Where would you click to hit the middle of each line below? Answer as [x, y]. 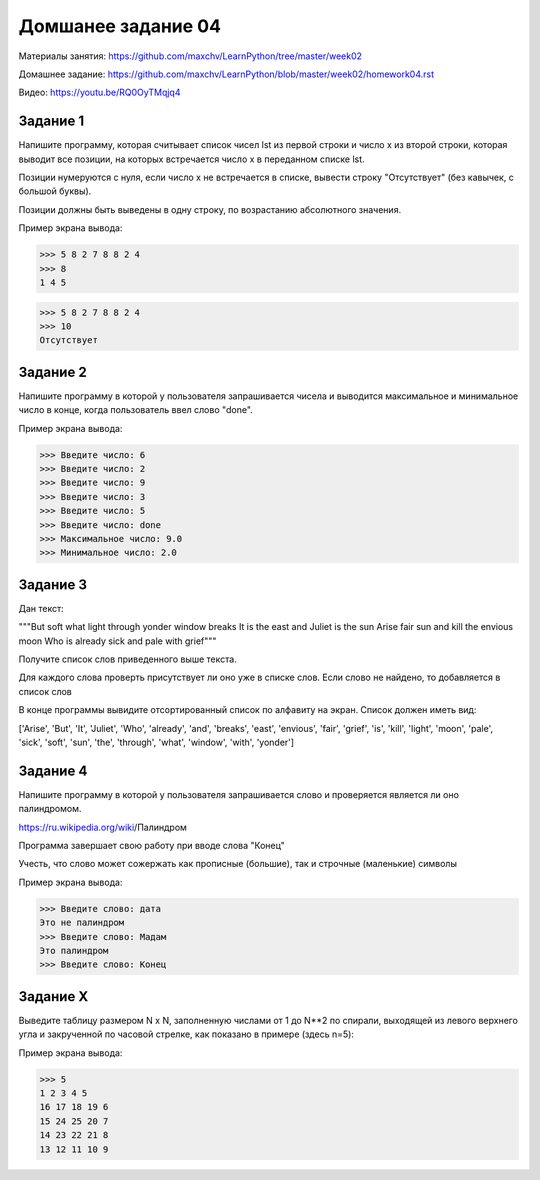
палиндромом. [50, 809]
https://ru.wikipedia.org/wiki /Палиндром [102, 827]
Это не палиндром [82, 923]
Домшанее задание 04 [120, 26]
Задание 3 [52, 584]
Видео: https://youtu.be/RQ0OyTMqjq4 [99, 92]
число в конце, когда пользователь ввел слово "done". [136, 410]
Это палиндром [74, 950]
